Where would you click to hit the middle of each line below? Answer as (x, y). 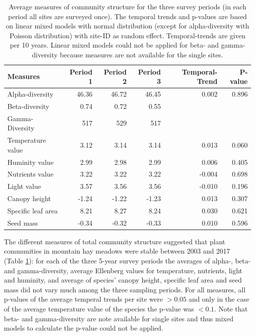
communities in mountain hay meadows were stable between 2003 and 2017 (117, 251)
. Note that (231, 309)
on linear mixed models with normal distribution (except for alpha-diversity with (127, 26)
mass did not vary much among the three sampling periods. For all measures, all (125, 289)
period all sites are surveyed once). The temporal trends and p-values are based (127, 16)
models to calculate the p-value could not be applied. (84, 328)
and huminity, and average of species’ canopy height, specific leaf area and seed (123, 280)
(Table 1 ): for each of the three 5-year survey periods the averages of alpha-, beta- (127, 261)
